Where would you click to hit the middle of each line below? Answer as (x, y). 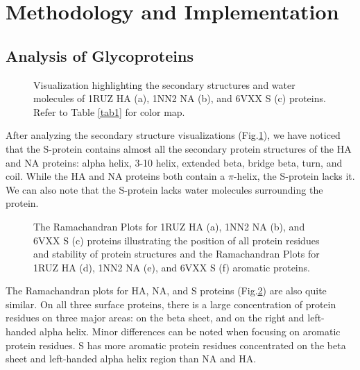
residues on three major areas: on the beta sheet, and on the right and (155, 318)
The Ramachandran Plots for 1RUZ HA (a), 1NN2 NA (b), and (169, 226)
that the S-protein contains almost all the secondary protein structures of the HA (179, 148)
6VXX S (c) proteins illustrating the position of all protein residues (177, 240)
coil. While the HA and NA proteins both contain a (115, 176)
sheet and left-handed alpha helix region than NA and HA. (131, 359)
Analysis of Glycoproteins (100, 55)
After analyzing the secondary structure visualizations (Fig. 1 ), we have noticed (173, 135)
